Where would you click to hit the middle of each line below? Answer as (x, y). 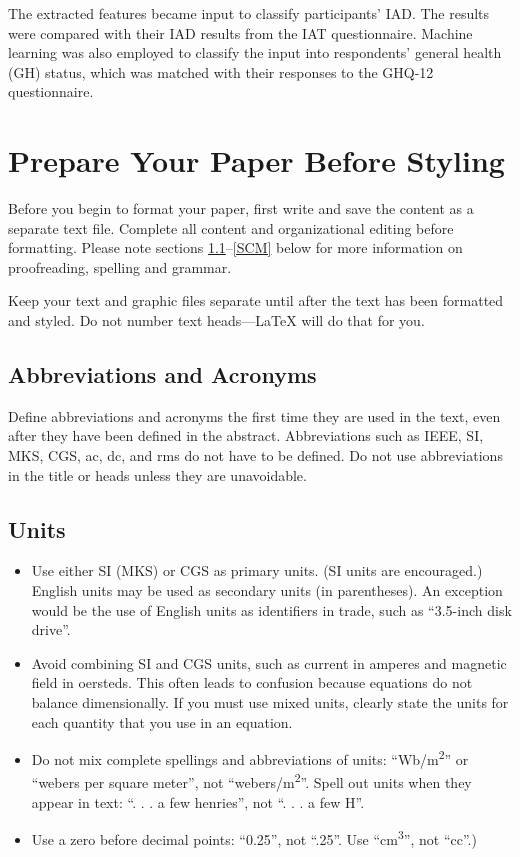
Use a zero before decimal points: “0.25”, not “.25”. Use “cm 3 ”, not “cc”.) (254, 837)
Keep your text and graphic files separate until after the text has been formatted (256, 300)
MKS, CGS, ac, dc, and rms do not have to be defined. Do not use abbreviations (255, 455)
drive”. (51, 629)
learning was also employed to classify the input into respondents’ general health (255, 52)
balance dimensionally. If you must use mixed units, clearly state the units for (270, 702)
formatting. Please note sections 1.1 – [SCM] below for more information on (235, 247)
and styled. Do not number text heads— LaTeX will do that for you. (216, 320)
